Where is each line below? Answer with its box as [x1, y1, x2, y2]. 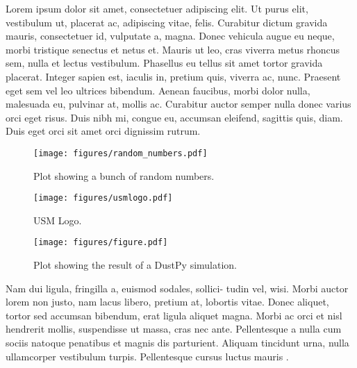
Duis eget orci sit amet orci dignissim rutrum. [6, 124, 201, 138]
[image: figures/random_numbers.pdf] [33, 148, 208, 158]
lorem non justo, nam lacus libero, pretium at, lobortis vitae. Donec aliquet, [6, 294, 329, 309]
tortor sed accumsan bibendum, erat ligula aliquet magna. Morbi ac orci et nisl [6, 308, 342, 322]
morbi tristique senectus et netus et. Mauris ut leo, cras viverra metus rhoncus [6, 42, 340, 56]
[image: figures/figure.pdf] [33, 237, 168, 248]
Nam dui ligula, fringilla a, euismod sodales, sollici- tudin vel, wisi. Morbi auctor [6, 281, 349, 295]
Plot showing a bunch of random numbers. [33, 168, 215, 183]
